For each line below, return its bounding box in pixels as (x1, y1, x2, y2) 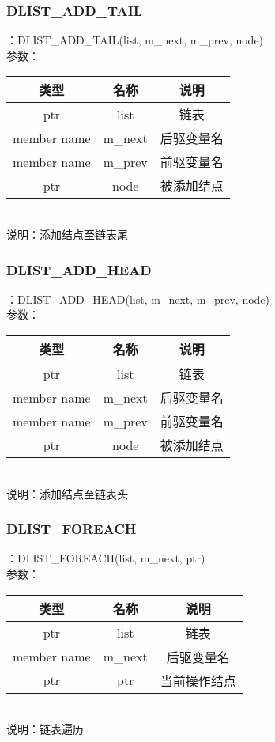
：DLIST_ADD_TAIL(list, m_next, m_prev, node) (6, 32, 264, 48)
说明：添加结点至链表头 (6, 485, 128, 502)
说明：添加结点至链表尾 (6, 226, 128, 242)
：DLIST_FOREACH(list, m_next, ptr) (6, 550, 205, 566)
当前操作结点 (160, 671, 236, 690)
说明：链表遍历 (6, 721, 84, 737)
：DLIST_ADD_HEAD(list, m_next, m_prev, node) (6, 290, 270, 307)
